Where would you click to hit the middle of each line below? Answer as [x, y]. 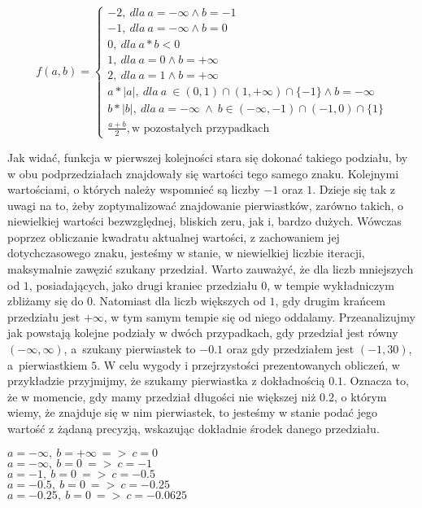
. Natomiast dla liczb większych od [179, 301]
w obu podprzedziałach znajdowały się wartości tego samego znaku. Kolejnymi [203, 173]
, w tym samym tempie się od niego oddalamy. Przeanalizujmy [259, 316]
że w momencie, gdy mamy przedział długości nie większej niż [162, 396]
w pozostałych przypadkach [200, 128]
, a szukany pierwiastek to [130, 349]
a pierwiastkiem [48, 364]
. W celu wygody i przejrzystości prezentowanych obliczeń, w [248, 364]
